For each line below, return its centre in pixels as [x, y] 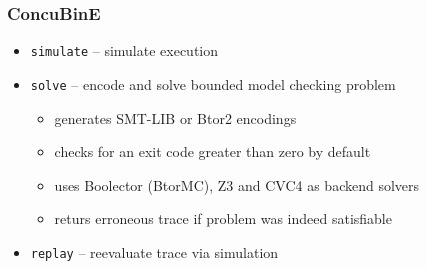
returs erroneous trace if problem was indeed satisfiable [223, 218]
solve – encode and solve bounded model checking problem [213, 83]
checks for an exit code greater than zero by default [212, 151]
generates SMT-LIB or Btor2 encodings [175, 117]
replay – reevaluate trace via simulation [154, 251]
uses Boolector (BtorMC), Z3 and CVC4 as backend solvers [237, 184]
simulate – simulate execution [124, 50]
